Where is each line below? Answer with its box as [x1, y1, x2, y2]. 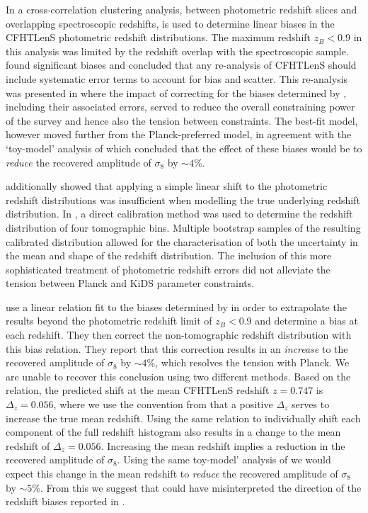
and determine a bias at [255, 313, 358, 328]
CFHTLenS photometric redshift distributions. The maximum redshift [6, 30, 311, 45]
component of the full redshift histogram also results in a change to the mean [6, 424, 341, 439]
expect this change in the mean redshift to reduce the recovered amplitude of [6, 466, 338, 480]
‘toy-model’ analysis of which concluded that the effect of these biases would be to [6, 140, 362, 155]
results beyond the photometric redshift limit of [6, 313, 212, 328]
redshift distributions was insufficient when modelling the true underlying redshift [6, 192, 360, 207]
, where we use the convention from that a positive [53, 397, 273, 412]
